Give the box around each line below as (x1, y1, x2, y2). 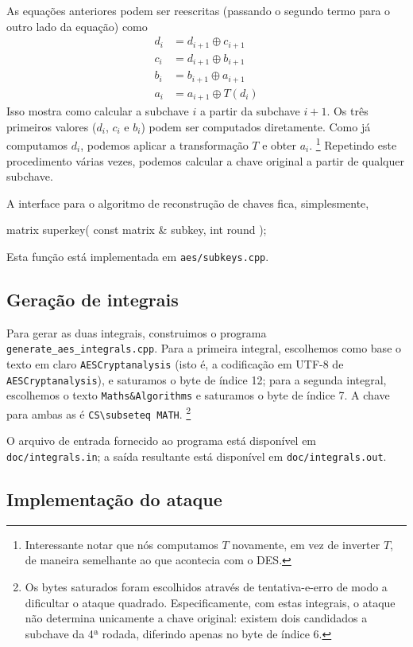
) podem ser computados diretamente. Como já (141, 118, 371, 134)
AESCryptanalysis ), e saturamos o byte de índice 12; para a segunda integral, (6, 371, 387, 388)
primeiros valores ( (6, 118, 97, 134)
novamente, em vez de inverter (232, 536, 380, 552)
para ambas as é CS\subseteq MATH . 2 (6, 403, 191, 422)
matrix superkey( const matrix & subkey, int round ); (6, 221, 267, 238)
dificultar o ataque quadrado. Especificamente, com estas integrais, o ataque (25, 594, 396, 610)
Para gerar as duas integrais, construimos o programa (6, 324, 267, 341)
